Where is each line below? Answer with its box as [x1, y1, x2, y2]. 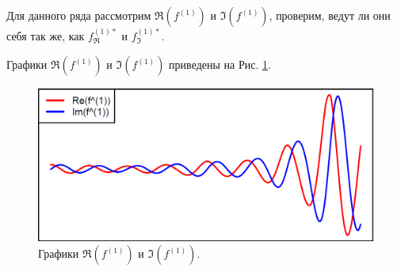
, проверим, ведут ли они [269, 7, 391, 23]
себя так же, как [6, 27, 85, 43]
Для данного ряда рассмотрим [6, 7, 151, 23]
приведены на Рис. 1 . [169, 56, 271, 73]
